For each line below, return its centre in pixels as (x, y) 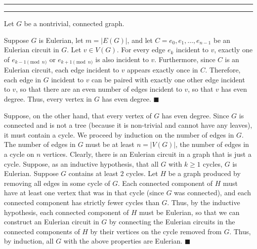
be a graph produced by (204, 173)
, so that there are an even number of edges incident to (99, 89)
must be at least (110, 144)
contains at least (93, 173)
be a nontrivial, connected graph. (74, 23)
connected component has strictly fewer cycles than (82, 202)
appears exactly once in (162, 70)
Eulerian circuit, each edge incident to (62, 70)
